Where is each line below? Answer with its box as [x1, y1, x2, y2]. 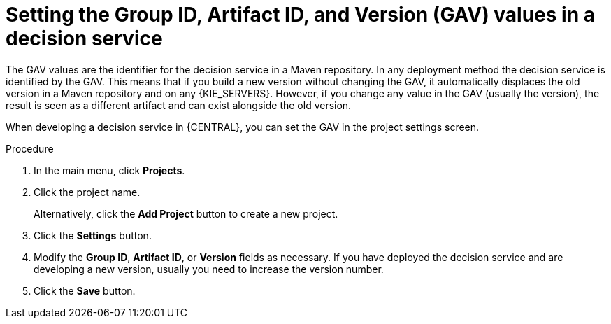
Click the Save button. [34, 284, 136, 297]
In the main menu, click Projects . [34, 164, 185, 176]
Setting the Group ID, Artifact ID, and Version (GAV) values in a [6, 3, 596, 27]
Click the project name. [34, 185, 141, 198]
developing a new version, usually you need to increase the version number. [34, 262, 384, 275]
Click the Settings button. [34, 229, 152, 241]
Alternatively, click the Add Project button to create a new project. [34, 207, 338, 220]
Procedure [6, 142, 54, 155]
